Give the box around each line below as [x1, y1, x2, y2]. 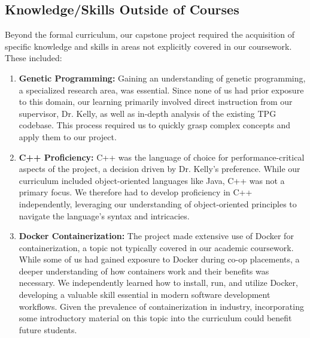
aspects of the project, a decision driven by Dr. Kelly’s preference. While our [19, 162, 300, 175]
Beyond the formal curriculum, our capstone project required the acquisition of [5, 28, 295, 41]
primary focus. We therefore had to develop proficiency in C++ [19, 186, 253, 198]
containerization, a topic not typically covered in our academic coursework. [19, 241, 294, 253]
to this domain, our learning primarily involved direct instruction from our [19, 95, 293, 108]
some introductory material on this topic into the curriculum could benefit [19, 312, 292, 324]
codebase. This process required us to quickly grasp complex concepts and [19, 119, 291, 131]
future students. [19, 323, 77, 336]
